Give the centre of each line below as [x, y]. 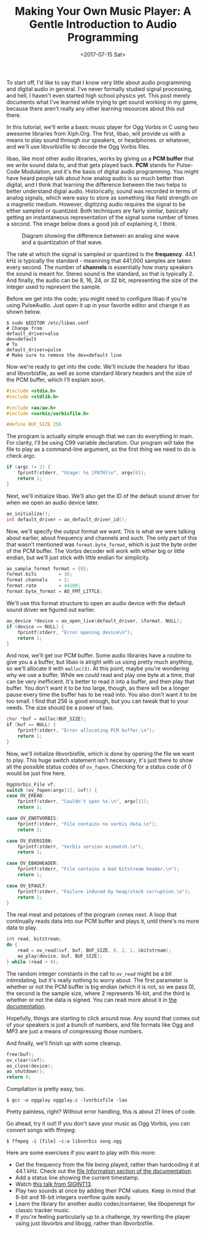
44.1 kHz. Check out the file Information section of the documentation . [104, 1171]
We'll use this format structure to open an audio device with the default [96, 603]
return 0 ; [19, 1077]
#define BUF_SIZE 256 [34, 425]
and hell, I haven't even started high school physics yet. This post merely [98, 95]
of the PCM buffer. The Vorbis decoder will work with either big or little [96, 550]
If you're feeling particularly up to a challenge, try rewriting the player [103, 1217]
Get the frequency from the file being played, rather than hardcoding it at [107, 1165]
